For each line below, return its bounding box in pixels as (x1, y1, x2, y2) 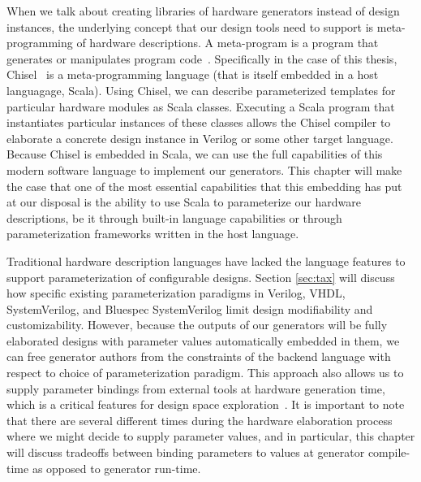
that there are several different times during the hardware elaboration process (6, 411, 393, 428)
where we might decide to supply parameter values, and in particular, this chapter (6, 428, 415, 445)
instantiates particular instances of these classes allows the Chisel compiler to (6, 114, 391, 131)
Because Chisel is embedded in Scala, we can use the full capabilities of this (6, 145, 383, 163)
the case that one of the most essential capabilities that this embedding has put (6, 177, 402, 194)
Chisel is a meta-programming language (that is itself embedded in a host (6, 66, 379, 83)
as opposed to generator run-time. (32, 459, 201, 476)
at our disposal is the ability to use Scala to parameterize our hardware (6, 193, 361, 211)
